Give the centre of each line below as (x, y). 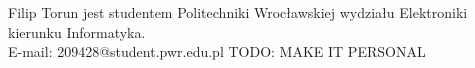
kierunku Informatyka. (77, 31)
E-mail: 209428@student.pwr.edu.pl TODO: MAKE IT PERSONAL (217, 51)
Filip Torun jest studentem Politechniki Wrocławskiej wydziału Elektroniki (238, 12)
